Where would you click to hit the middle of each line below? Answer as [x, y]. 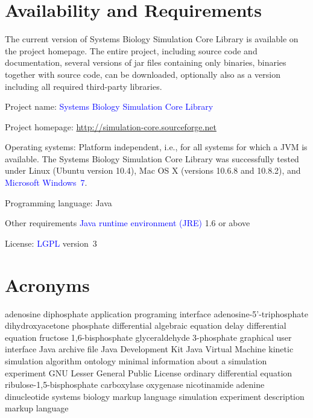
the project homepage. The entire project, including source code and [131, 50]
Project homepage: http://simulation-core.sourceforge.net [111, 126]
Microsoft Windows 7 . [46, 182]
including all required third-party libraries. [84, 86]
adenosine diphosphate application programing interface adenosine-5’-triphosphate [157, 313]
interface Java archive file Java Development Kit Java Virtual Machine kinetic [149, 349]
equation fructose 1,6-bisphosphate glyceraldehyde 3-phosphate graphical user [148, 337]
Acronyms [47, 284]
